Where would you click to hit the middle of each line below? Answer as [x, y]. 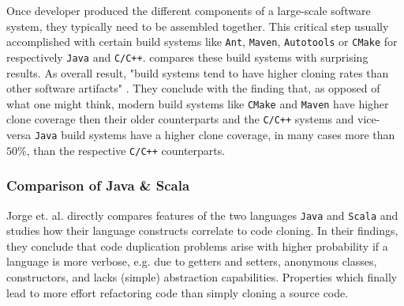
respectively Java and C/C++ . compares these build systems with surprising [187, 57]
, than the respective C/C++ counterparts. [126, 150]
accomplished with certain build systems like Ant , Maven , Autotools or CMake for [202, 42]
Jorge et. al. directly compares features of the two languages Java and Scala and [202, 215]
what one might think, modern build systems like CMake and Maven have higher [198, 103]
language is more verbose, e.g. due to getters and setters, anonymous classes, [192, 261]
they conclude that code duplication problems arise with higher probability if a [197, 246]
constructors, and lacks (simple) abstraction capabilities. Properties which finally [202, 276]
